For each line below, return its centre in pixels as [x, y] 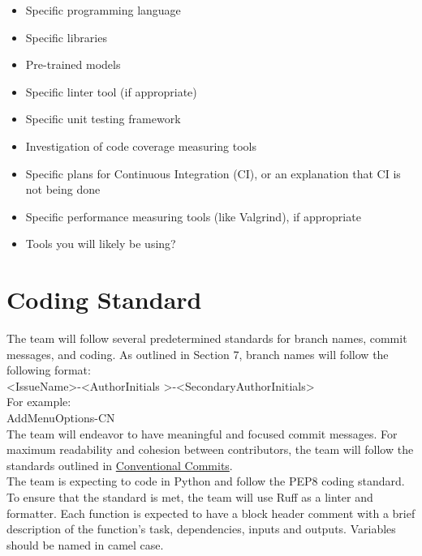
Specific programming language [103, 10]
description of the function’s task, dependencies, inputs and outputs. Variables [201, 529]
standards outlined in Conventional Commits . [120, 465]
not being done [63, 189]
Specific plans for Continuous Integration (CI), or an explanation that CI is [213, 173]
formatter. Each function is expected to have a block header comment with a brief [211, 513]
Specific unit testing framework [103, 119]
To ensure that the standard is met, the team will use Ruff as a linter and [190, 497]
